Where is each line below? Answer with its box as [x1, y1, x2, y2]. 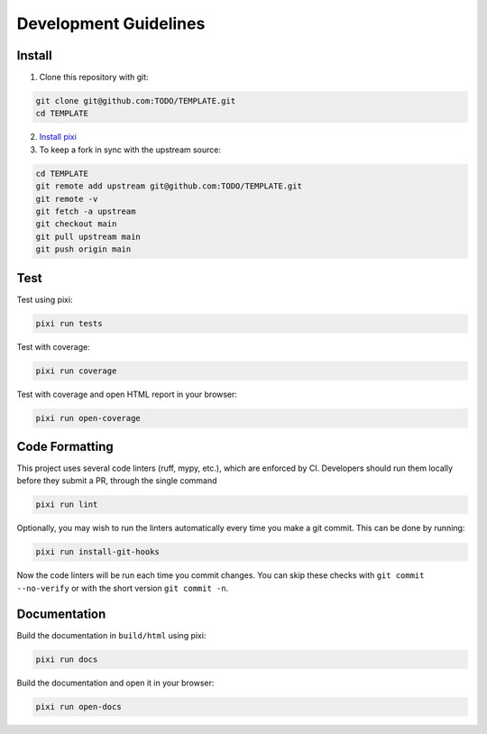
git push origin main [35, 244, 132, 254]
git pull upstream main [35, 231, 142, 242]
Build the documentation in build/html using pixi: [16, 629, 207, 640]
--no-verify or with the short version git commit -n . [16, 583, 229, 593]
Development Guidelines [16, 14, 206, 33]
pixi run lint [35, 500, 98, 509]
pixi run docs [35, 654, 98, 665]
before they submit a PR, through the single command [16, 475, 217, 486]
